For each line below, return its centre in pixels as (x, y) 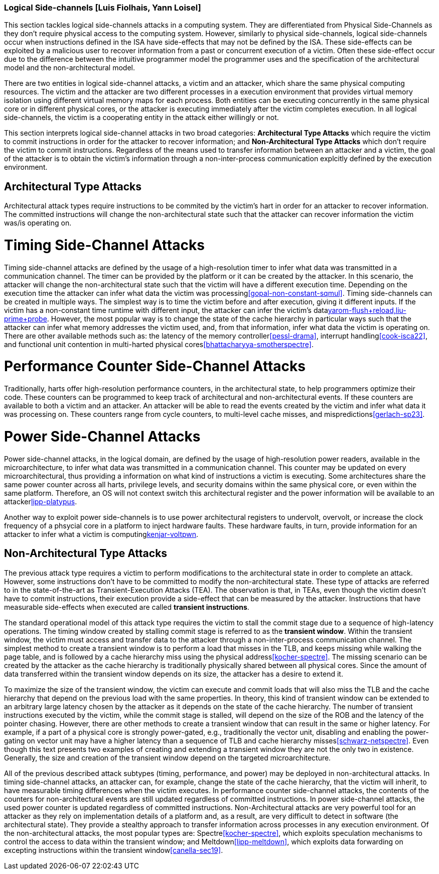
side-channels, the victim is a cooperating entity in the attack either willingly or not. (141, 118)
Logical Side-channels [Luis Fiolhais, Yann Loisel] (103, 8)
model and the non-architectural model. (70, 68)
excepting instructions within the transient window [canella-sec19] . (114, 850)
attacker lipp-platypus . (41, 501)
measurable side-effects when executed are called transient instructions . (127, 607)
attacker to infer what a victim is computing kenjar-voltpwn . (101, 534)
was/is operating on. (38, 223)
